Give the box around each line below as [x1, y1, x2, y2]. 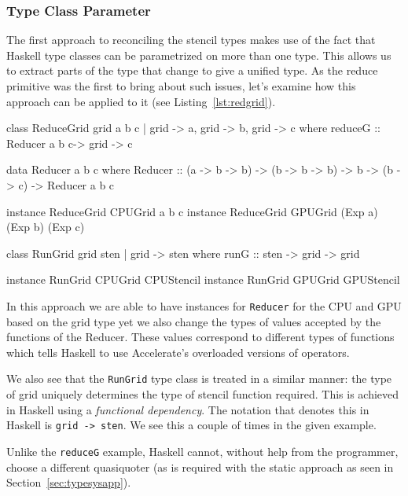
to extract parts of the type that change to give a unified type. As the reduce [6, 62, 378, 79]
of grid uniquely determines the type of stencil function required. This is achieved [6, 386, 399, 402]
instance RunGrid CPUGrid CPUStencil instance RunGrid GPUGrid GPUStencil [6, 271, 400, 288]
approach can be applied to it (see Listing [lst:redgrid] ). [6, 93, 276, 109]
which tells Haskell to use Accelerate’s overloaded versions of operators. [6, 344, 350, 360]
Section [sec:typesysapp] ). [6, 474, 131, 490]
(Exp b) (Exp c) [6, 219, 85, 235]
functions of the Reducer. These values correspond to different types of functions [6, 329, 395, 345]
